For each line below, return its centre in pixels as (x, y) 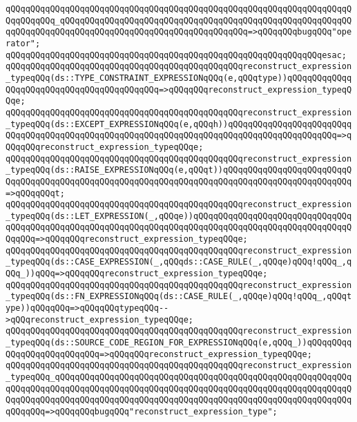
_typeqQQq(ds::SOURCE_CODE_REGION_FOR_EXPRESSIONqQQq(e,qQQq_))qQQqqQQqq (179, 343)
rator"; (23, 43)
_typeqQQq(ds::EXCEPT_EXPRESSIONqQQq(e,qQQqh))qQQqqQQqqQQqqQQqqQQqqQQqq (179, 124)
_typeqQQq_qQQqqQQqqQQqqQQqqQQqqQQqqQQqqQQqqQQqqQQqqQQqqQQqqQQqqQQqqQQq (179, 377)
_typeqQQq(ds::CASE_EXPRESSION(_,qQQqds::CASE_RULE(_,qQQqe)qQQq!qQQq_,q (179, 262)
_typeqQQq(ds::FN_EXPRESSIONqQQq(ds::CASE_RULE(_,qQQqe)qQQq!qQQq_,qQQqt (179, 297)
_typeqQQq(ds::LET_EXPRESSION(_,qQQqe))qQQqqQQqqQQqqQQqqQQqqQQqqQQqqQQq (179, 216)
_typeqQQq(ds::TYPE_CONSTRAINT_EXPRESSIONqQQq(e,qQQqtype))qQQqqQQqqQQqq (179, 78)
